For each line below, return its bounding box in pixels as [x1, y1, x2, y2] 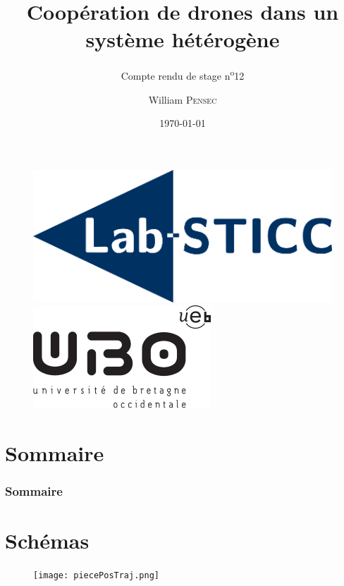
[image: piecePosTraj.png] [33, 570, 159, 581]
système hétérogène [85, 25, 280, 54]
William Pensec [148, 92, 217, 106]
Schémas [5, 526, 90, 555]
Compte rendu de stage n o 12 [121, 66, 245, 83]
